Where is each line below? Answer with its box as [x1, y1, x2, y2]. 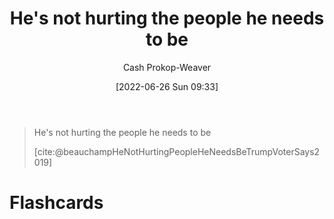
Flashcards [9, 192, 104, 214]
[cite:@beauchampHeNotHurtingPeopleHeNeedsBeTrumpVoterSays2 [33, 145, 321, 157]
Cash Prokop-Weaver [122, 61, 212, 73]
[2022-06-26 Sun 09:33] [115, 80, 219, 92]
